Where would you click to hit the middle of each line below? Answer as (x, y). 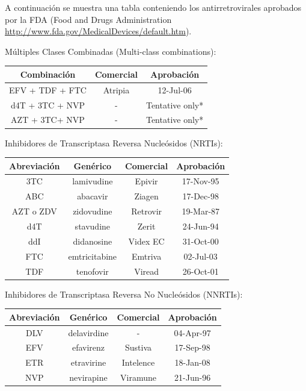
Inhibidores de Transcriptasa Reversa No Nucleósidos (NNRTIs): (124, 294)
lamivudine (93, 181)
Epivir (146, 181)
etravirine (88, 362)
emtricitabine (93, 256)
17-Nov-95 (200, 181)
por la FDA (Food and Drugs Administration (88, 19)
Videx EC (146, 241)
